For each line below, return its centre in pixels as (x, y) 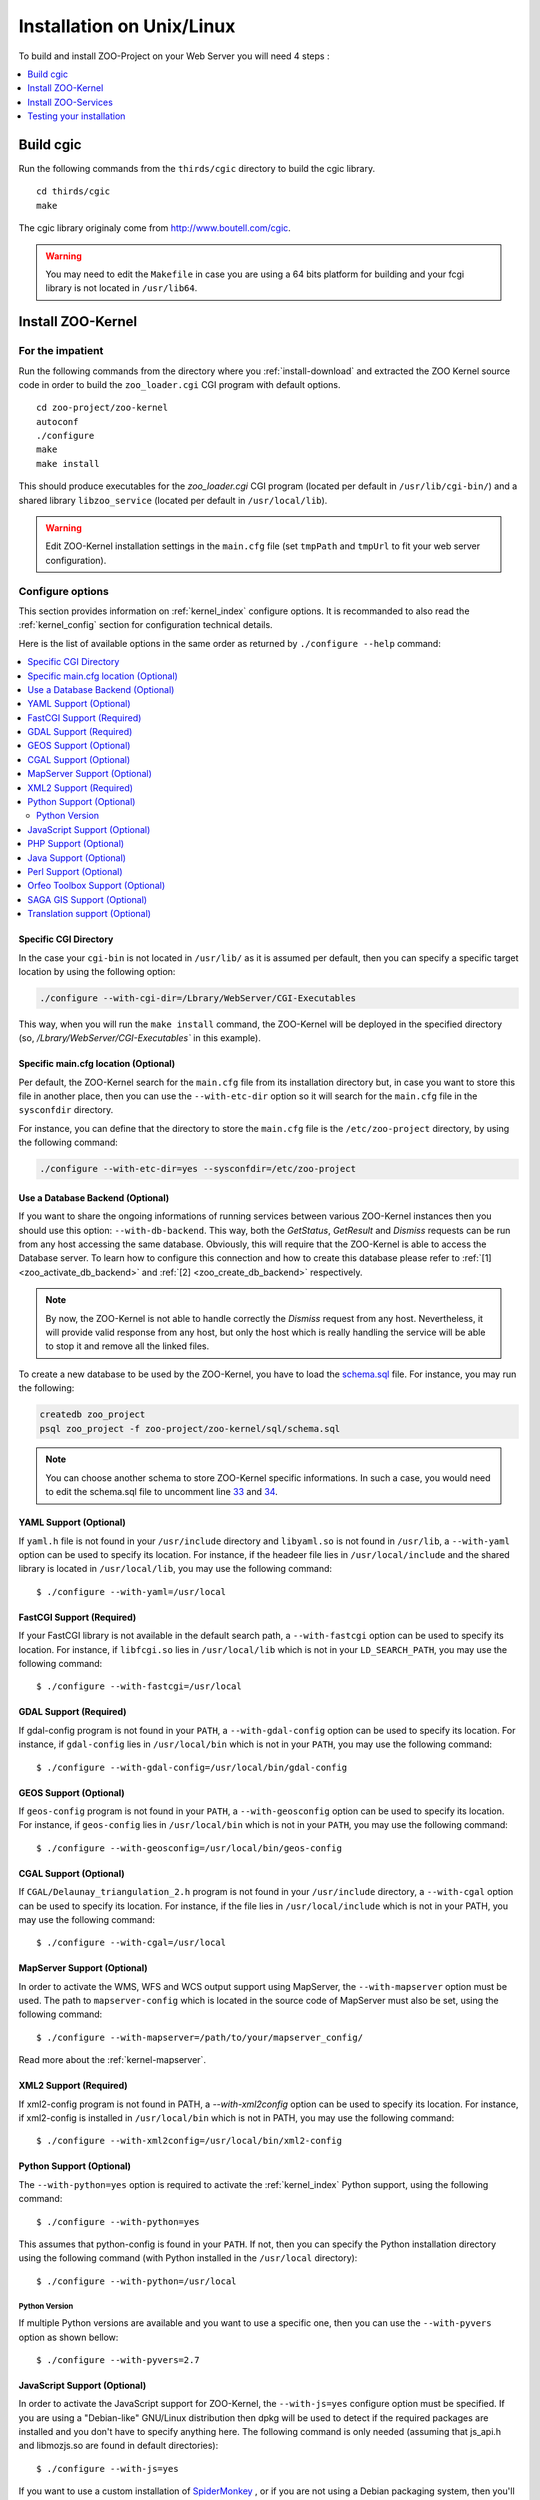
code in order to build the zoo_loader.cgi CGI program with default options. (179, 384)
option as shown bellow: (68, 2337)
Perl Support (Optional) (75, 871)
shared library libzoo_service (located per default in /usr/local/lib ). (173, 500)
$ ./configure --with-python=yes (118, 2221)
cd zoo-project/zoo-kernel (102, 408)
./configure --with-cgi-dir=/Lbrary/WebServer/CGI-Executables (198, 998)
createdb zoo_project (92, 1414)
